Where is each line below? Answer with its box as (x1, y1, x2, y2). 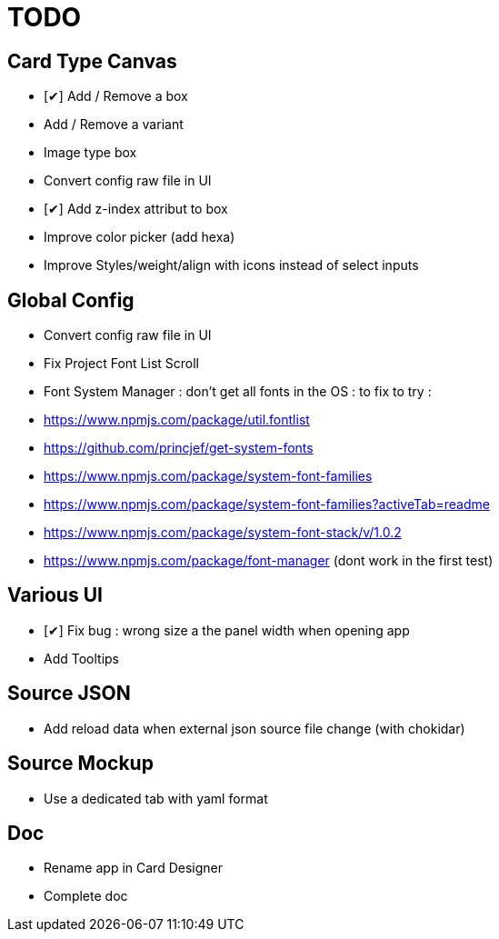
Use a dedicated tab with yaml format (44, 790, 268, 806)
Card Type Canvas (7, 49, 177, 73)
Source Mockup (7, 752, 154, 775)
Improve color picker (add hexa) (44, 229, 235, 245)
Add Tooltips (44, 650, 120, 666)
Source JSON (7, 682, 131, 705)
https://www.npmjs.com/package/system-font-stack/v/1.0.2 (44, 524, 402, 541)
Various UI (7, 584, 103, 607)
